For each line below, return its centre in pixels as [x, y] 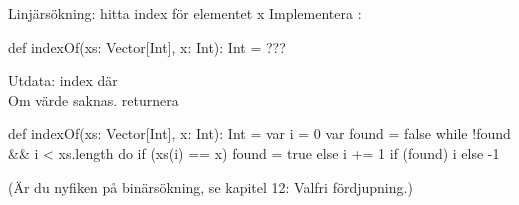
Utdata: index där [63, 80]
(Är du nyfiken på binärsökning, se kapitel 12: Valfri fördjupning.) [210, 186]
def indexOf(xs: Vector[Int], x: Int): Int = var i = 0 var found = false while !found [259, 133]
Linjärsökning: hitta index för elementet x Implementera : [185, 13]
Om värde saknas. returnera [93, 99]
